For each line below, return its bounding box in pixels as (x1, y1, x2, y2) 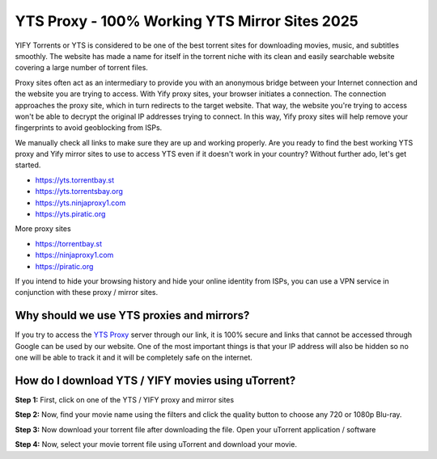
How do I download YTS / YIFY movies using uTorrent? (15, 373, 296, 387)
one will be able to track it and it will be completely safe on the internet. (15, 352, 252, 363)
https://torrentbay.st (35, 238, 103, 248)
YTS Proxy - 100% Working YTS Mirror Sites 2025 (15, 12, 359, 30)
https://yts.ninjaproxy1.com (35, 198, 126, 208)
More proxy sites (15, 224, 72, 234)
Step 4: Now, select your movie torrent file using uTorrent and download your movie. (15, 440, 297, 449)
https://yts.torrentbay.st (35, 175, 115, 185)
